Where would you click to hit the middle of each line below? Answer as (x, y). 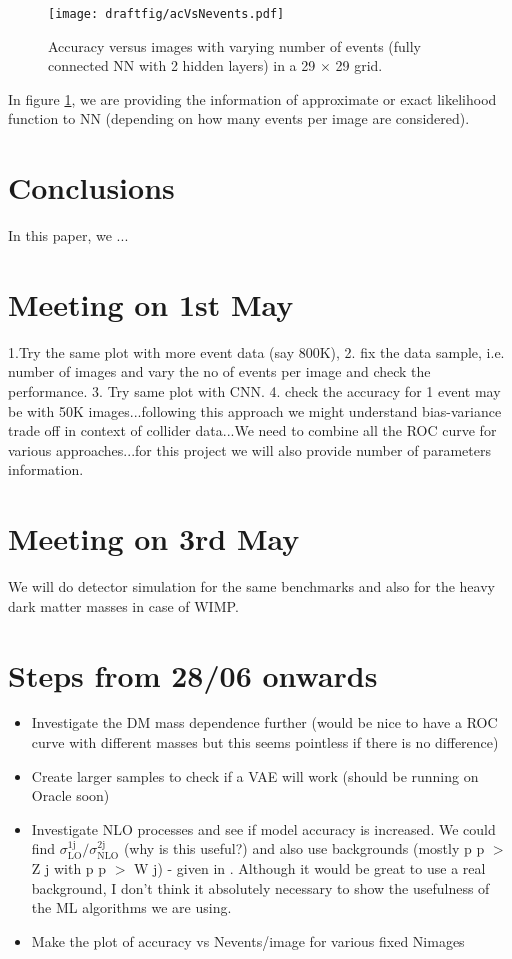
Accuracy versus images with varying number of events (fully (235, 45)
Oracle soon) (70, 795)
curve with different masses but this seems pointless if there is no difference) (265, 742)
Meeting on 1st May (151, 303)
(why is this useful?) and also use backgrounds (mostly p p (304, 848)
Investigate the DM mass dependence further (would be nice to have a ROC (264, 722)
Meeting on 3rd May (154, 538)
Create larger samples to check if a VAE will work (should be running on (255, 775)
